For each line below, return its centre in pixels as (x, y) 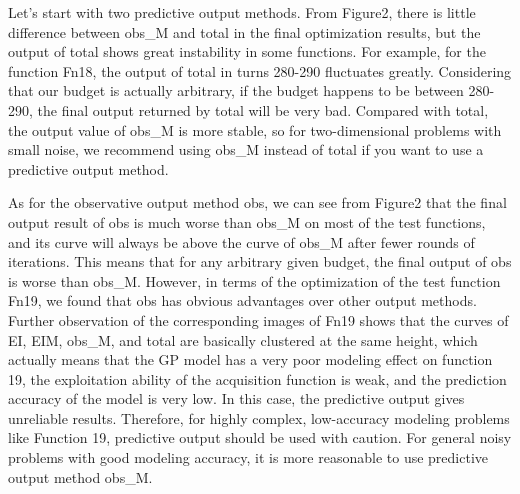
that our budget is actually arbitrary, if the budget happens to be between (236, 90)
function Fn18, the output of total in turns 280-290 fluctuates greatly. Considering (260, 70)
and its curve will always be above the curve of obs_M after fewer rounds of (241, 241)
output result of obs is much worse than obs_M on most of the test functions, (247, 221)
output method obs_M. (80, 476)
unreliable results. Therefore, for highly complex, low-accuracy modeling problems (259, 417)
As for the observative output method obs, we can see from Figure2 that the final (257, 202)
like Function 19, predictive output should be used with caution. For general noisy (260, 437)
